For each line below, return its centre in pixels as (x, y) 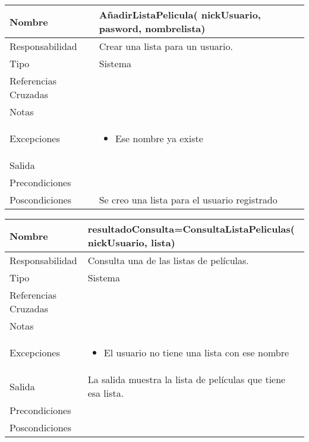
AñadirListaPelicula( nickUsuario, (180, 15)
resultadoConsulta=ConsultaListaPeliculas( (191, 229)
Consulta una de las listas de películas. (168, 260)
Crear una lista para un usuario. (166, 46)
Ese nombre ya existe (159, 138)
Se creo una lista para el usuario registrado (188, 200)
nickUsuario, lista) (131, 242)
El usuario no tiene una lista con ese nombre (196, 352)
